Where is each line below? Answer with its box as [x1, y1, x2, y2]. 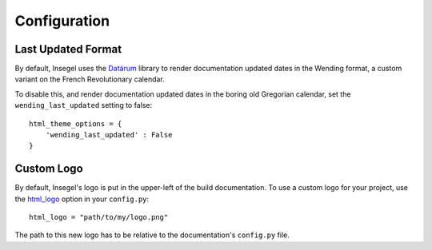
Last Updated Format [14, 42, 122, 56]
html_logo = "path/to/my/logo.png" [29, 212, 169, 222]
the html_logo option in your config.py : [14, 194, 150, 204]
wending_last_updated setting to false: [14, 101, 152, 110]
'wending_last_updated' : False [45, 130, 173, 140]
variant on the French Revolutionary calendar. [14, 74, 166, 84]
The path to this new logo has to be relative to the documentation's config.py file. [14, 230, 290, 240]
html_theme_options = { [29, 119, 122, 128]
